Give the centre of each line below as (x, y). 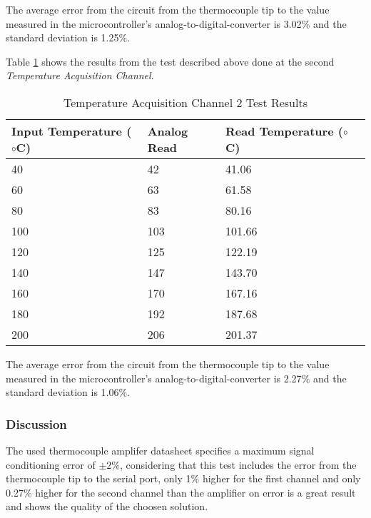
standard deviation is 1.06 (62, 392)
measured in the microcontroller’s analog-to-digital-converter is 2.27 (154, 378)
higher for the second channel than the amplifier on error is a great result (195, 492)
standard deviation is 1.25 (62, 37)
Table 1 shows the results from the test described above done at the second (170, 61)
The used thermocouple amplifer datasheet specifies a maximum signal (160, 450)
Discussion (36, 423)
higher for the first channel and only (281, 478)
